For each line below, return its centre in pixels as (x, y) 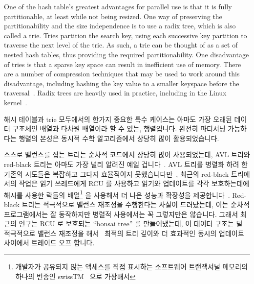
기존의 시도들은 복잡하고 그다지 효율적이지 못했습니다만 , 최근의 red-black (116, 174)
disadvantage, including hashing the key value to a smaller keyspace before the (122, 83)
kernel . (16, 102)
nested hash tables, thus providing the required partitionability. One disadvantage (127, 54)
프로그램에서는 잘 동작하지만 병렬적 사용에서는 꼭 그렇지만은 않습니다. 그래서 (121, 214)
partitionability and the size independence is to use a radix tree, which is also (120, 26)
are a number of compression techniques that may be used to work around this (122, 74)
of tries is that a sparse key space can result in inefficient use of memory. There (123, 64)
